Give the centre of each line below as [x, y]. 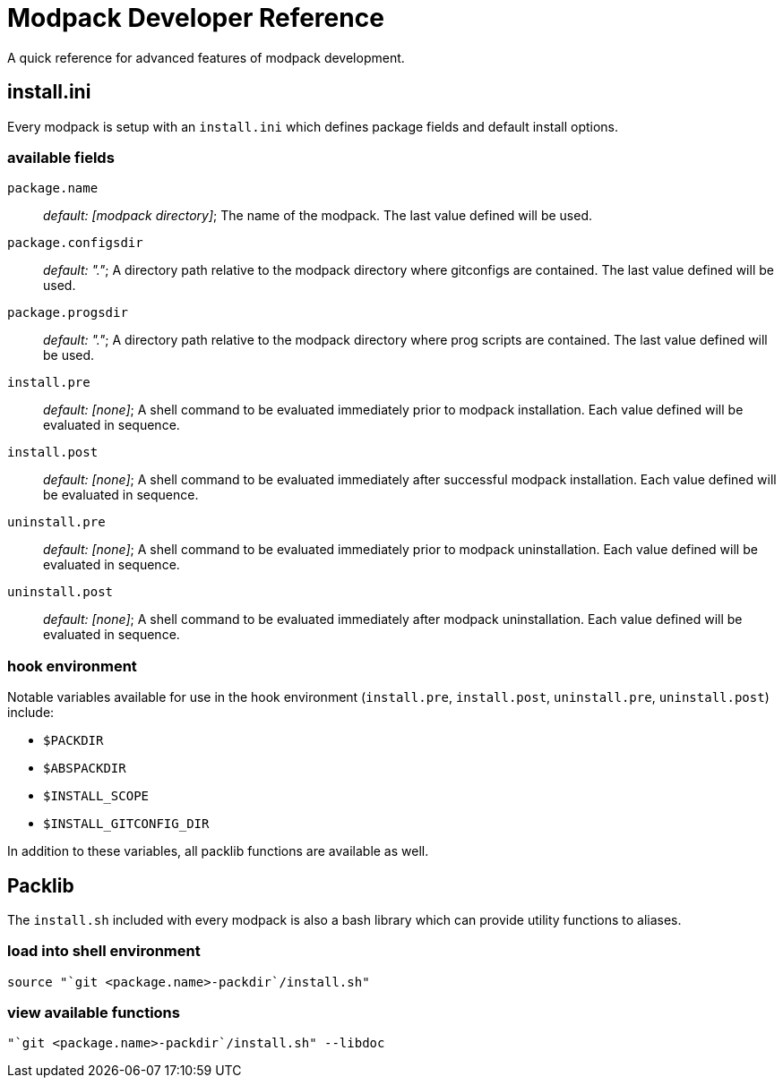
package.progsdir [68, 313]
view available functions [94, 1013]
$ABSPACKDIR [85, 769]
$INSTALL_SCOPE [96, 796]
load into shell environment [104, 951]
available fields [61, 157]
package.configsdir [75, 243]
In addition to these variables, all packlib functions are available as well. [218, 851]
